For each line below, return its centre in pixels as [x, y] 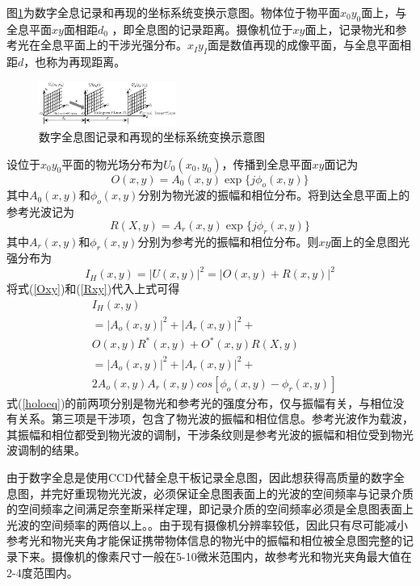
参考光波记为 [40, 212]
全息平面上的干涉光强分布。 [113, 45]
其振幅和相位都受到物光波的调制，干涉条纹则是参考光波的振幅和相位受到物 [204, 434]
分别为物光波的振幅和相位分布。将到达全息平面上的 [274, 195]
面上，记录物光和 [350, 29]
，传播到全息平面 [267, 163]
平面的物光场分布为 [113, 163]
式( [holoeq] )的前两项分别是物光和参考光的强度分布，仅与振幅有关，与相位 [200, 402]
